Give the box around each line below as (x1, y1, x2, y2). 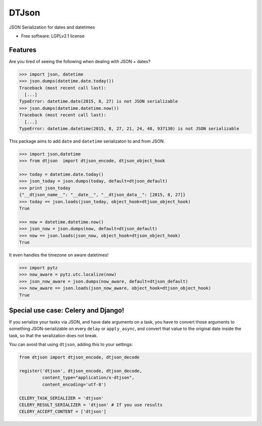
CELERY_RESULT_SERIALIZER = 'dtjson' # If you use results (19, 402, 163, 408)
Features (9, 46, 36, 54)
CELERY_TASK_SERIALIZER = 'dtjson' (19, 395, 104, 401)
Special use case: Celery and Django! (9, 306, 125, 314)
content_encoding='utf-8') (42, 381, 107, 387)
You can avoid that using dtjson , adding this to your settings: (9, 342, 133, 347)
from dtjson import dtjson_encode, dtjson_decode (19, 355, 140, 360)
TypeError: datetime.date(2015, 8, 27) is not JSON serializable (19, 98, 178, 104)
